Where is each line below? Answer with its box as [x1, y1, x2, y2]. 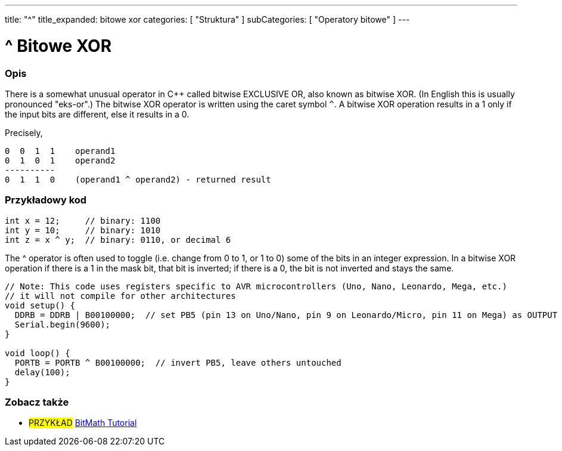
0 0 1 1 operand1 [5, 146, 116, 156]
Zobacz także [5, 396, 69, 408]
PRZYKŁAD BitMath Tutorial [29, 418, 137, 428]
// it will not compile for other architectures [5, 291, 236, 301]
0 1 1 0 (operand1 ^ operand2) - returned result [5, 174, 271, 184]
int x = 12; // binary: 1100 [5, 215, 161, 225]
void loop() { [5, 348, 70, 358]
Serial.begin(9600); [14, 319, 111, 329]
